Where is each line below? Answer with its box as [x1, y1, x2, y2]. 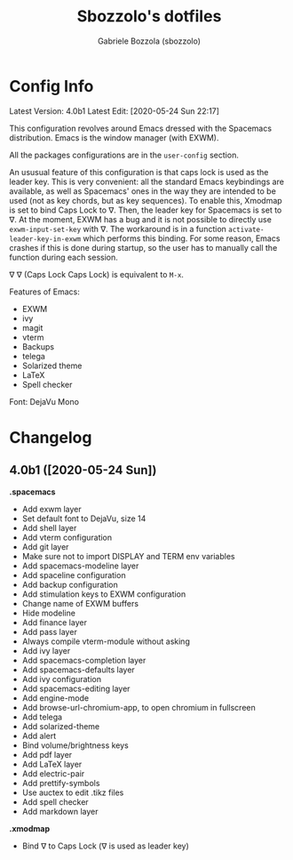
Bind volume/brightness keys [21, 740, 129, 751]
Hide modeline [21, 607, 75, 618]
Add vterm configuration [21, 532, 113, 543]
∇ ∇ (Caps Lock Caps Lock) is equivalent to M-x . [9, 269, 185, 279]
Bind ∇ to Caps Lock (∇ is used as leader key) [21, 840, 189, 851]
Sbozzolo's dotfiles [76, 6, 222, 27]
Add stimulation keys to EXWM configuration [21, 589, 186, 599]
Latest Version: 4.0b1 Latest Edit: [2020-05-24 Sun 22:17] [9, 105, 220, 117]
